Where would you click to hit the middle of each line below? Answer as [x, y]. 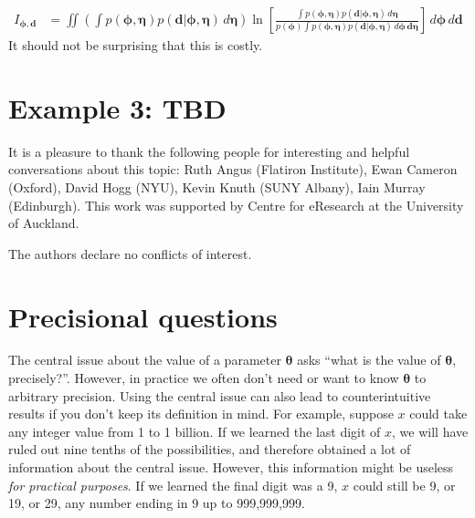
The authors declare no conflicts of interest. [130, 253]
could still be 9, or [404, 485]
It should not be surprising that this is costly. [136, 45]
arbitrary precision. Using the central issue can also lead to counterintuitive [220, 395]
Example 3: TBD [117, 107]
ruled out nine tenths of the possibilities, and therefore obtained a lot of [210, 449]
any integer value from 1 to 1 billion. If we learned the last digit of [195, 431]
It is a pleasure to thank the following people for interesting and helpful [209, 151]
